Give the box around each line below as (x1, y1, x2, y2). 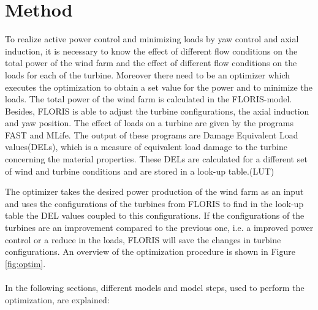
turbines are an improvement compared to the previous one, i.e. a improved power (5, 221, 314, 234)
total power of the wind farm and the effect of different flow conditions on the (5, 56, 297, 69)
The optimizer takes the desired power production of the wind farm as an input (5, 185, 304, 198)
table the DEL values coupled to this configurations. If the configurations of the (5, 209, 305, 222)
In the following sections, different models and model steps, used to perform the (5, 281, 305, 293)
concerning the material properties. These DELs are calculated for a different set (5, 153, 308, 165)
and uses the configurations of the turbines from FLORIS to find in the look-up (5, 197, 304, 210)
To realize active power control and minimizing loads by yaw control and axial (5, 32, 299, 45)
